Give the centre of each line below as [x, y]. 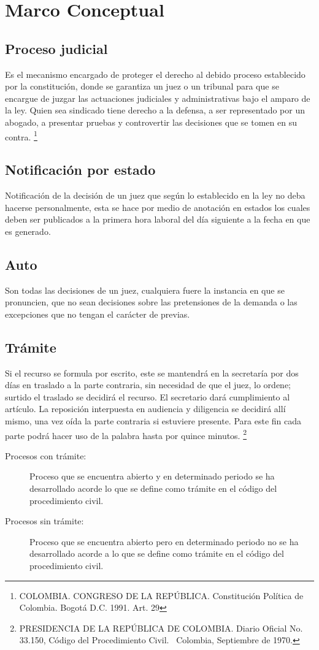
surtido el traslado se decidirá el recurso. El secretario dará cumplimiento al [148, 396]
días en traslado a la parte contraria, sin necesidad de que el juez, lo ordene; [148, 385]
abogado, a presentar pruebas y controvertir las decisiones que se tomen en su [151, 122]
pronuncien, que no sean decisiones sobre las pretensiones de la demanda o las [151, 302]
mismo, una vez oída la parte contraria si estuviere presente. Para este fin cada [153, 420]
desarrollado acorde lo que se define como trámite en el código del [153, 488]
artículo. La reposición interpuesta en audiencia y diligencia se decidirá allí [145, 409]
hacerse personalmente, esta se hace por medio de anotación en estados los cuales [158, 207]
